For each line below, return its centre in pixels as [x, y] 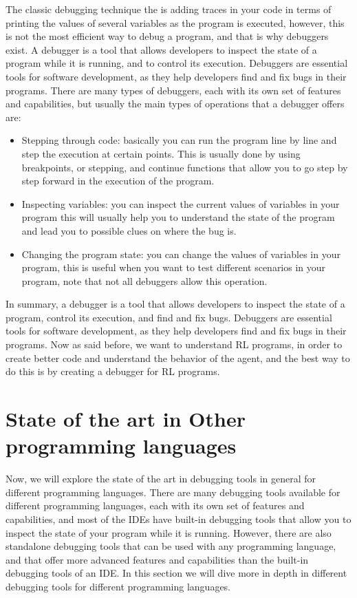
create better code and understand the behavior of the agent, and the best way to [178, 357]
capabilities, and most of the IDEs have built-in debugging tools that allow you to [178, 519]
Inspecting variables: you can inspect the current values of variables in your [181, 203]
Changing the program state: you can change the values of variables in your [181, 254]
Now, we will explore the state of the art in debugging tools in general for [161, 479]
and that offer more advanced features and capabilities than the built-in [157, 559]
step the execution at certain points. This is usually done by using [161, 153]
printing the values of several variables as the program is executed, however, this [175, 22]
